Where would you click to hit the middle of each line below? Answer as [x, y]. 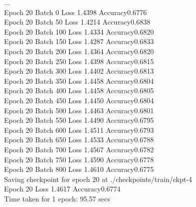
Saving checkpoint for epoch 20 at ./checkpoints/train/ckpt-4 [98, 179]
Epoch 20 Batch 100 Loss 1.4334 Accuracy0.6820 [79, 31]
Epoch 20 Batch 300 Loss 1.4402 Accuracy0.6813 [79, 71]
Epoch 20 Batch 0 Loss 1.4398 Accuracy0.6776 [75, 12]
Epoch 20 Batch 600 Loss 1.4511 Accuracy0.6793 [79, 130]
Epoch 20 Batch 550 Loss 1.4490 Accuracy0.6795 [79, 120]
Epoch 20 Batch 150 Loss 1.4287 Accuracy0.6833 [79, 41]
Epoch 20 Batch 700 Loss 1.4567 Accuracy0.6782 [79, 149]
